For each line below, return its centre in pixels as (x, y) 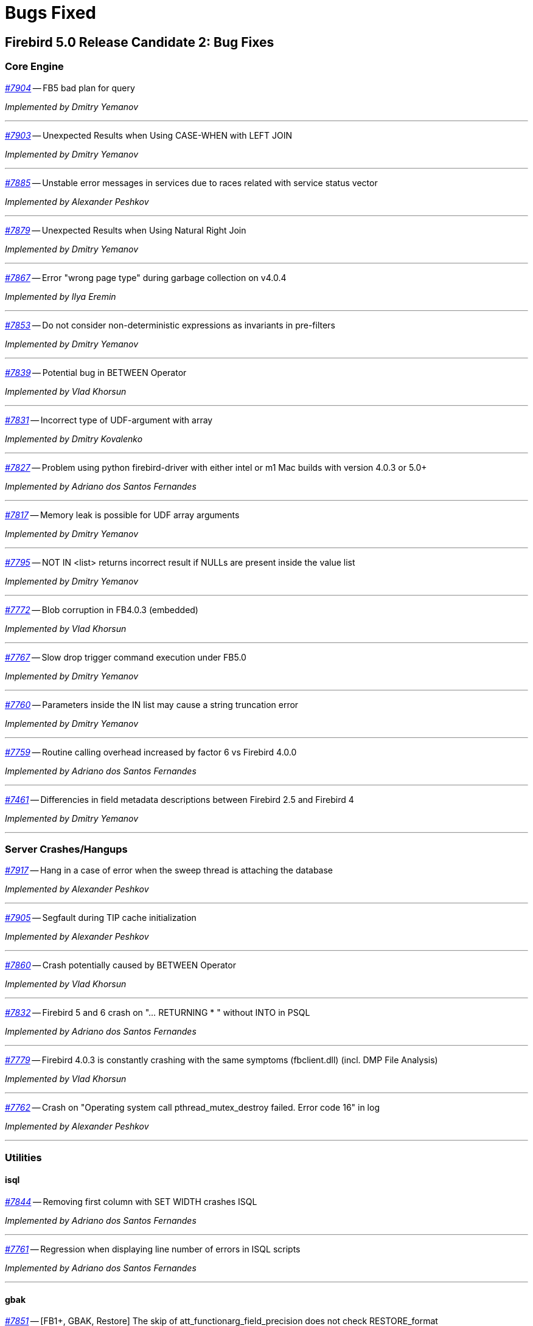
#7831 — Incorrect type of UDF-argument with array (109, 420)
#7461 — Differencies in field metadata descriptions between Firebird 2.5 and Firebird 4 (179, 799)
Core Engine (34, 67)
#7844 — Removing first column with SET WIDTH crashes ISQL (131, 1201)
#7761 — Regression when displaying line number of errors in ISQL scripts (153, 1249)
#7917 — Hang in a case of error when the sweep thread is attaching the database (169, 870)
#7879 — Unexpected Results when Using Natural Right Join (126, 230)
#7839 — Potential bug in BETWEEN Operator (96, 372)
